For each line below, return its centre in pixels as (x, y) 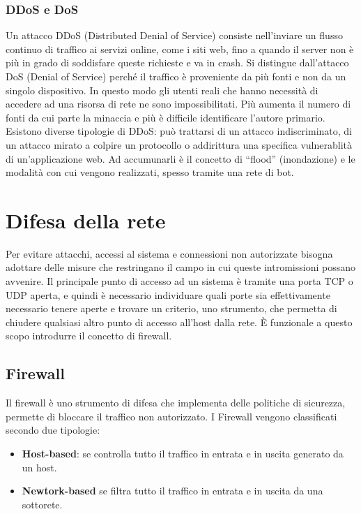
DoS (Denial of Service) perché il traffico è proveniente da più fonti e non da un (176, 76)
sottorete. (42, 504)
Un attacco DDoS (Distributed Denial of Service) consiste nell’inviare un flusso (174, 35)
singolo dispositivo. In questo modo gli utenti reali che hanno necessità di (162, 90)
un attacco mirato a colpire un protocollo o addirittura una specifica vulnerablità (179, 144)
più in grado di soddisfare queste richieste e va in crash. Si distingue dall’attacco (177, 63)
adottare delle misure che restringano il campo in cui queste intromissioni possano (180, 267)
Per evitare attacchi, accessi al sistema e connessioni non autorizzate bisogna (169, 253)
